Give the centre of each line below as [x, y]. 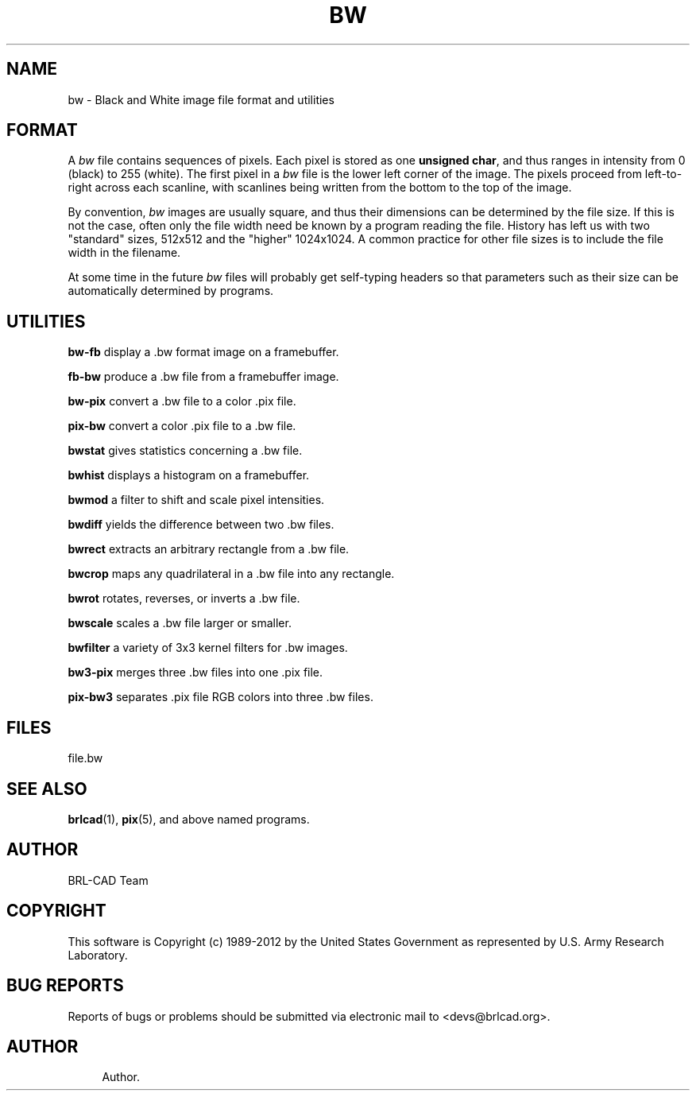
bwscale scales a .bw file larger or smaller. [180, 623]
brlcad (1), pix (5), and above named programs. [189, 819]
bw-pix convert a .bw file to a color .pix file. [182, 401]
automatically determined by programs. [171, 291]
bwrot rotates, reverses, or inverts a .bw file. [184, 599]
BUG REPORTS [65, 986]
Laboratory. [98, 955]
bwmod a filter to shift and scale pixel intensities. [196, 500]
